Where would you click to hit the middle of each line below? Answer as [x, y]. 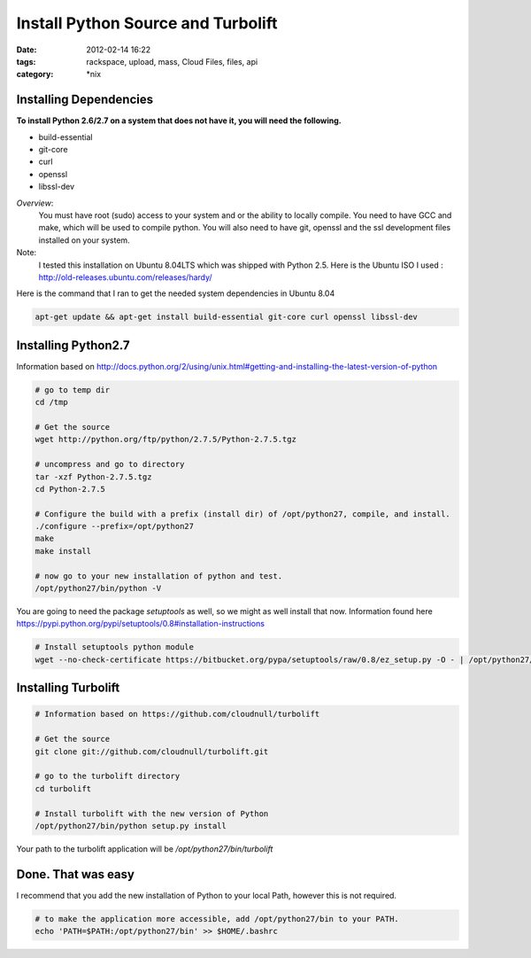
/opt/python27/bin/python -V [98, 588]
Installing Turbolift [68, 688]
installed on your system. [84, 240]
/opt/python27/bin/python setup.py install [131, 826]
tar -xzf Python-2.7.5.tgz [93, 477]
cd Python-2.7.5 [70, 489]
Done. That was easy [75, 874]
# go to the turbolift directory [108, 776]
